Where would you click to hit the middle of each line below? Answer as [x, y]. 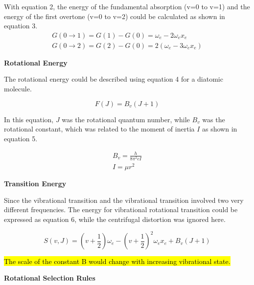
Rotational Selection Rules [50, 277]
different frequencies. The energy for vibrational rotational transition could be [121, 209]
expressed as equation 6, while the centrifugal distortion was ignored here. [115, 219]
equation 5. [21, 138]
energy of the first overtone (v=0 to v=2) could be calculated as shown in [115, 16]
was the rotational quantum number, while [126, 119]
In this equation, [29, 119]
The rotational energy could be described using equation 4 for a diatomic [114, 79]
